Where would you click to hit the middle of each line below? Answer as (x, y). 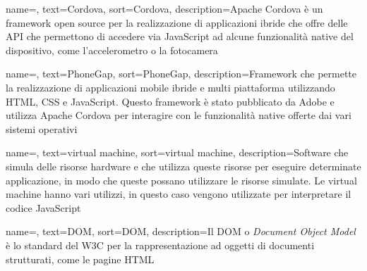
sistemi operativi (42, 128)
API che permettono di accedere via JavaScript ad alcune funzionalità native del (180, 36)
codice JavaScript (43, 207)
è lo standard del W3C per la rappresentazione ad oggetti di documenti (160, 245)
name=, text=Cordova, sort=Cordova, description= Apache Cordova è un (164, 8)
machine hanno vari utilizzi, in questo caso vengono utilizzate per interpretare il (179, 194)
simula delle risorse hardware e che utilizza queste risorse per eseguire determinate (183, 166)
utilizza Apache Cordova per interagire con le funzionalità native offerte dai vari (179, 115)
